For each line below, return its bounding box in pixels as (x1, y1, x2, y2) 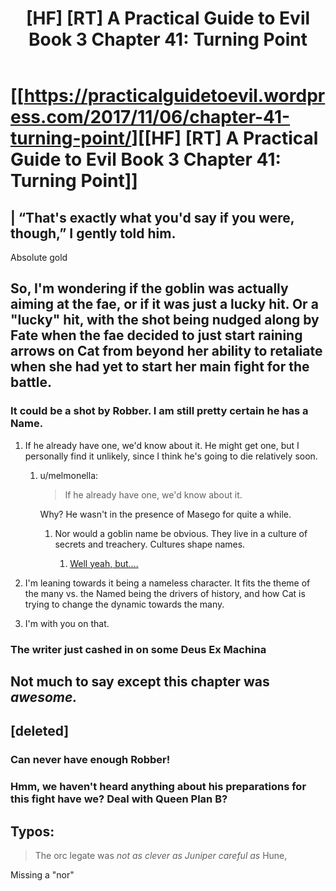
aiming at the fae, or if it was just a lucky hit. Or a (10, 296, 319, 313)
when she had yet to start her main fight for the (10, 358, 310, 376)
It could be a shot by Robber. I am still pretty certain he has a (10, 404, 309, 418)
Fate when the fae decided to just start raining (10, 327, 303, 344)
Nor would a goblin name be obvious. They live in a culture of (54, 527, 308, 539)
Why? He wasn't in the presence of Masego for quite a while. (39, 508, 292, 520)
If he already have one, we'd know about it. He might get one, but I (24, 439, 300, 451)
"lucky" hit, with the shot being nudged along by (10, 312, 320, 329)
